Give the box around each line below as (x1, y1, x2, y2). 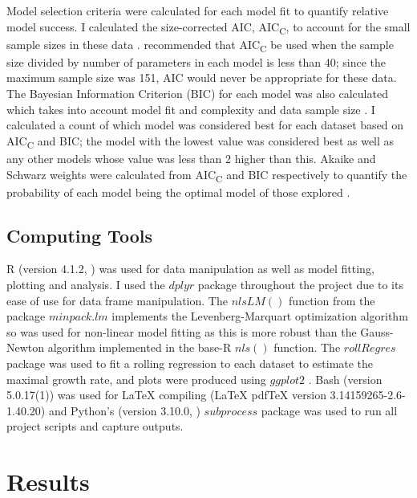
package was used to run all (261, 402, 398, 418)
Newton (6, 339, 45, 356)
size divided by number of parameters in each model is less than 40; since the (6, 53, 387, 70)
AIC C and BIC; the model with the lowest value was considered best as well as (6, 132, 395, 151)
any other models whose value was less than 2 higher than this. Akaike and (6, 149, 376, 166)
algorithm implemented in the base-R (47, 339, 232, 356)
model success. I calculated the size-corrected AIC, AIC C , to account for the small (6, 18, 411, 37)
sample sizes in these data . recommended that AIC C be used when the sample (6, 35, 394, 55)
